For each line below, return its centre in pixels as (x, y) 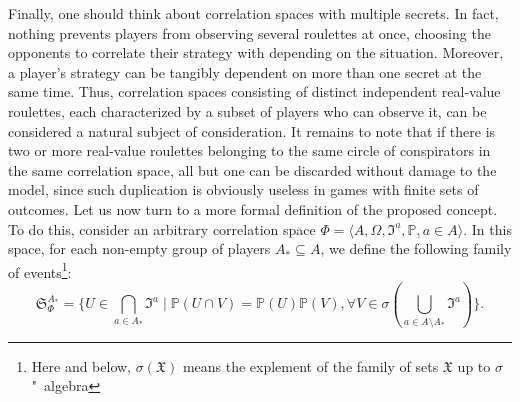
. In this (487, 228)
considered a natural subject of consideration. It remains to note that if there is (252, 130)
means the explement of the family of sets (310, 365)
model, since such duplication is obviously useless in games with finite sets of (243, 189)
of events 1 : (40, 270)
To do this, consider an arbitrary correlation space (162, 228)
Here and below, (81, 365)
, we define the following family (416, 248)
